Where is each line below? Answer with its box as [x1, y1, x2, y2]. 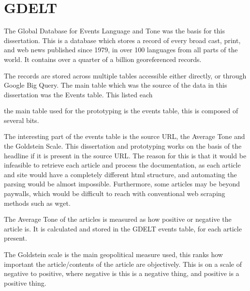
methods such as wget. [4, 198, 71, 208]
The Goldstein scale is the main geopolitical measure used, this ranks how [4, 249, 223, 259]
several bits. [4, 115, 39, 125]
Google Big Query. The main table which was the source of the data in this [4, 80, 227, 90]
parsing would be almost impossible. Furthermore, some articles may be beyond [4, 179, 240, 189]
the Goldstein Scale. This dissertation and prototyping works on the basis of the [4, 141, 242, 151]
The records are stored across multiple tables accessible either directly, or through [4, 70, 247, 80]
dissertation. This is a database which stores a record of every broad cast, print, [4, 35, 241, 45]
